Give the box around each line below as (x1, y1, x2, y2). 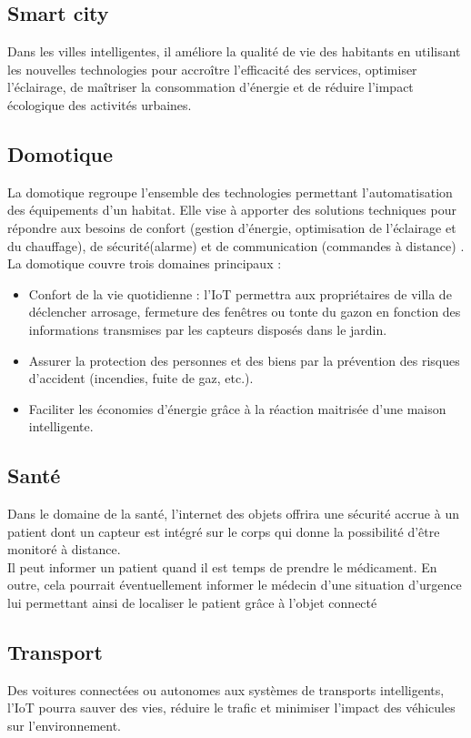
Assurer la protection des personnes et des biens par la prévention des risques (28, 350, 460, 369)
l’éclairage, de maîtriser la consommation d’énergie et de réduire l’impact (7, 77, 414, 96)
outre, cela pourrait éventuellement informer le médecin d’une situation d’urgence (7, 575, 462, 594)
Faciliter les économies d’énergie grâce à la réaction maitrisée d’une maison (28, 399, 446, 418)
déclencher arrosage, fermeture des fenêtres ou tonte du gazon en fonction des (28, 302, 461, 321)
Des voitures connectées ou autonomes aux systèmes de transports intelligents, (7, 680, 445, 699)
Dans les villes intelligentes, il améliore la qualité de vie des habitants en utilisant (7, 42, 461, 61)
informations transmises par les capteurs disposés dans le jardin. (28, 319, 387, 339)
